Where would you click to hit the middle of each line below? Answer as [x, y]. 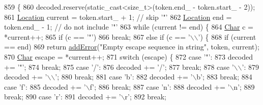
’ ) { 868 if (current [227, 36]
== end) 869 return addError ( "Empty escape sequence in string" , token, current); [132, 47]
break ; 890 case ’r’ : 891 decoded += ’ [63, 97]
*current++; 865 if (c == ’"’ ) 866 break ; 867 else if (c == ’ [97, 36]
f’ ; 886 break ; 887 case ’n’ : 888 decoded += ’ [160, 86]
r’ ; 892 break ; [145, 97]
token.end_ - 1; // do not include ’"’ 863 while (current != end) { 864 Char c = [129, 27]
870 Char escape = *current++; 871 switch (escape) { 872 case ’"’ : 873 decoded [129, 56]
